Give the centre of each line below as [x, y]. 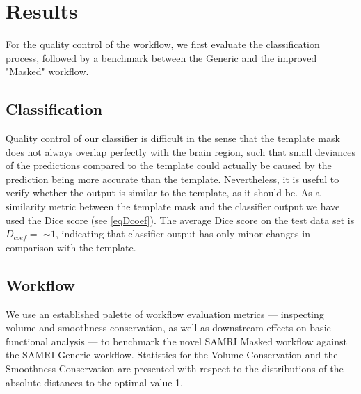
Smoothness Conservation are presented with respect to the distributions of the [175, 369]
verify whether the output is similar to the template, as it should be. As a [163, 192]
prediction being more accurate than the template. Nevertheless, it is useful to [173, 179]
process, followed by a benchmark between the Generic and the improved [161, 57]
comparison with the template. [71, 247]
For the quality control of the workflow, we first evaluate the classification [163, 44]
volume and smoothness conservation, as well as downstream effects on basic [168, 328]
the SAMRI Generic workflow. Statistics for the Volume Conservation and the [172, 355]
